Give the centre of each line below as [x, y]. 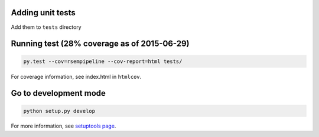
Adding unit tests [43, 13]
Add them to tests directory [46, 27]
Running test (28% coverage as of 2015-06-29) [100, 44]
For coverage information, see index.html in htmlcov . [76, 76]
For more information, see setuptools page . [64, 126]
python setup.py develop [59, 111]
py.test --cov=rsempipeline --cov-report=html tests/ [103, 61]
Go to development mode [58, 93]
